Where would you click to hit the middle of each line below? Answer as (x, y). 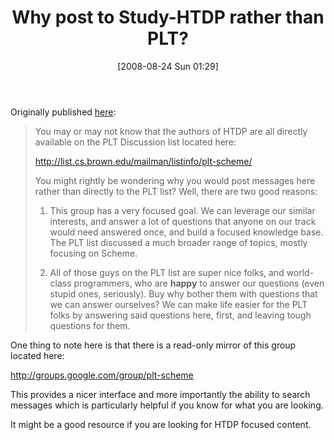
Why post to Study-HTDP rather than (168, 17)
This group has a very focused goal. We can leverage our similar (182, 210)
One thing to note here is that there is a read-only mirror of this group (153, 345)
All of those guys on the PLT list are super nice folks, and (167, 272)
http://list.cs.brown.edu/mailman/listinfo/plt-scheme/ (143, 161)
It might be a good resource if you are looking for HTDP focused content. (161, 424)
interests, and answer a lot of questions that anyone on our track (183, 221)
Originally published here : (63, 112)
